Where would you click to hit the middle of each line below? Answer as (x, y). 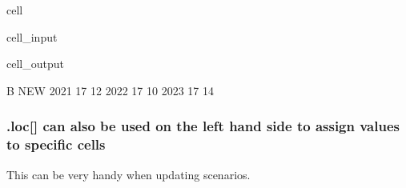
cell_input (32, 36)
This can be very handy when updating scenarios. (129, 174)
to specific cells (56, 144)
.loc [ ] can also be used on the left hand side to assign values (203, 126)
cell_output (35, 64)
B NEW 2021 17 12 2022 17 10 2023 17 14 (110, 90)
